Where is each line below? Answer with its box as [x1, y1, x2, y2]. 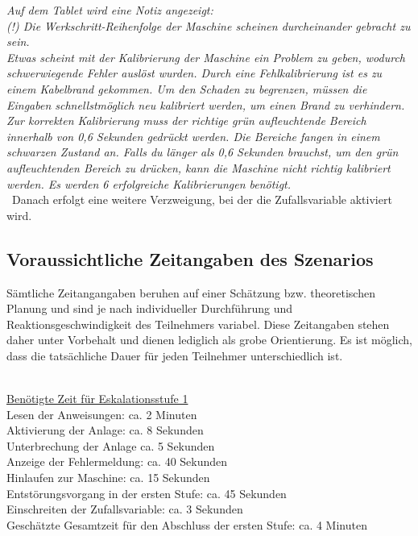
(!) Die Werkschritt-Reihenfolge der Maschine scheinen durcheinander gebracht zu [6, 17, 411, 34]
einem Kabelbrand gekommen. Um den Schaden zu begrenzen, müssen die [6, 80, 367, 97]
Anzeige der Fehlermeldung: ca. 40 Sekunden [6, 453, 228, 470]
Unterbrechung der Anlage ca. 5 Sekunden [6, 437, 215, 454]
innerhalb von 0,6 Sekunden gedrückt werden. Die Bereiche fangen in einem [6, 127, 380, 144]
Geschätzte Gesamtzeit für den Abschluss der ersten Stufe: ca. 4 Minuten [6, 516, 367, 533]
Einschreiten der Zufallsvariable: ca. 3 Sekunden [6, 501, 243, 517]
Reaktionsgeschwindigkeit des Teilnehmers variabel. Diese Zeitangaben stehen [6, 315, 390, 332]
